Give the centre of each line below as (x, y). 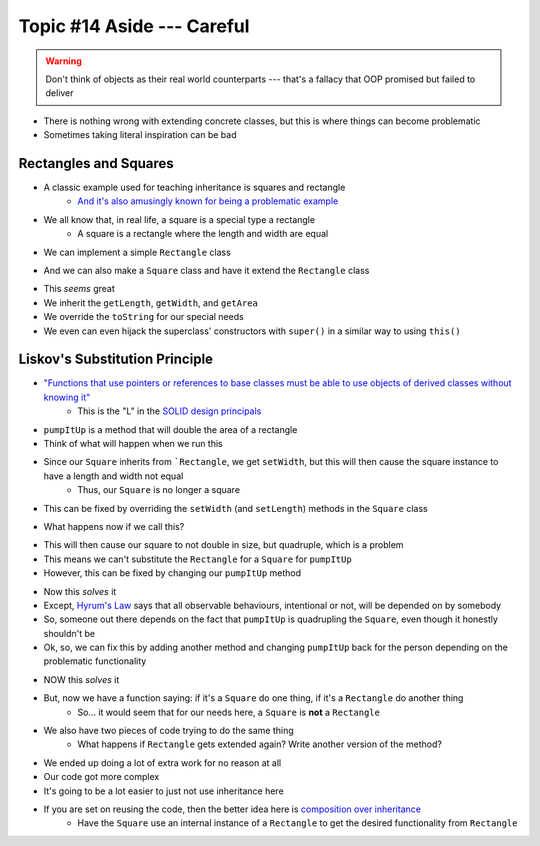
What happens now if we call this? (114, 526)
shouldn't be (69, 633)
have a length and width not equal (113, 476)
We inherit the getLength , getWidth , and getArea (151, 302)
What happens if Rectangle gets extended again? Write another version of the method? (259, 744)
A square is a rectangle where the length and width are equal (203, 234)
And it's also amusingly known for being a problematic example (208, 201)
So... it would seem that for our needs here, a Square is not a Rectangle (228, 712)
